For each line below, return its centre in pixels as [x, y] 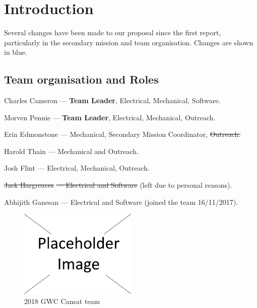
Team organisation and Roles [81, 79]
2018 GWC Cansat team [62, 301]
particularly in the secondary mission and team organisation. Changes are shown [129, 42]
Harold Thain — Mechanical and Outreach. [71, 151]
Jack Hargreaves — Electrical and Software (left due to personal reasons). [118, 185]
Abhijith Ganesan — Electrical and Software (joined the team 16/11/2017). [121, 202]
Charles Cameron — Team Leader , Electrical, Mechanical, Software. [112, 100]
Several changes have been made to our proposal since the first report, [113, 32]
